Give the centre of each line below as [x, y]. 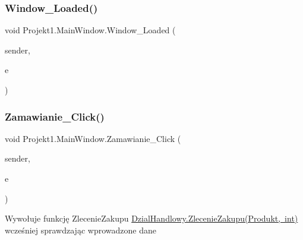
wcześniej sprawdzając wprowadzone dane [81, 230]
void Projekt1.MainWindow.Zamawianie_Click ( [93, 138]
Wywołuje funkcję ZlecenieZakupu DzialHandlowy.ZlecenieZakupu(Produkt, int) [151, 218]
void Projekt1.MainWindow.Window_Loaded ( [90, 30]
